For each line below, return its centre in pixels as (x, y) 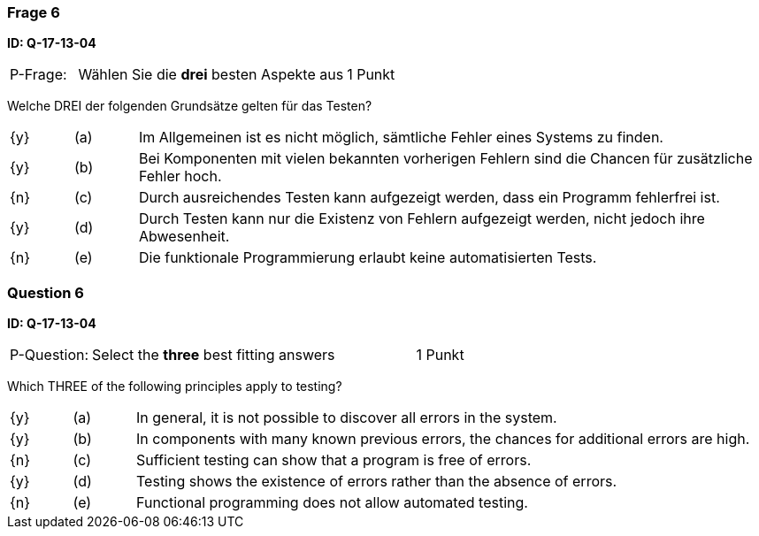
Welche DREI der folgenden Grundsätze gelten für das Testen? (190, 106)
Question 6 (46, 292)
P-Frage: (38, 75)
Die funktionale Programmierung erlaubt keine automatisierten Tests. (368, 258)
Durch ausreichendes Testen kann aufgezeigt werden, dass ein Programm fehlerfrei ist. (429, 198)
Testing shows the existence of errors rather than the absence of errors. (377, 482)
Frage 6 (34, 12)
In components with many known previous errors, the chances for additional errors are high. (443, 439)
